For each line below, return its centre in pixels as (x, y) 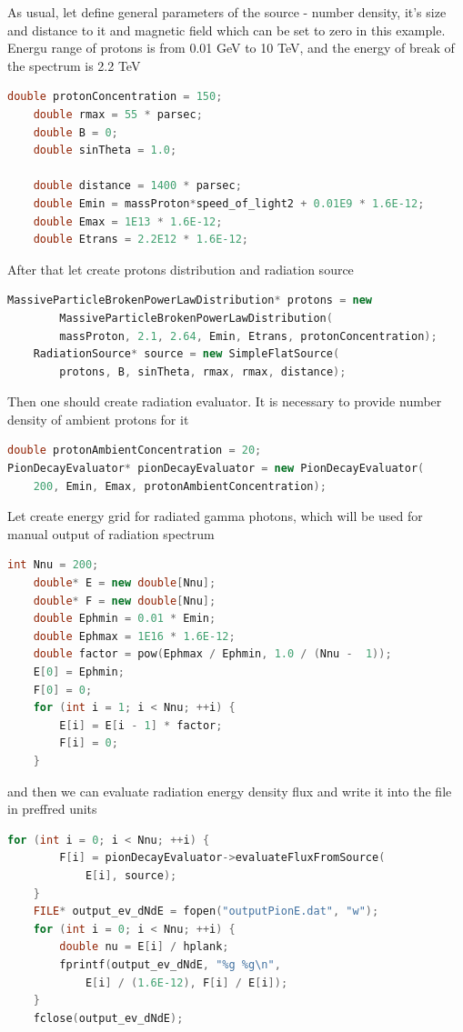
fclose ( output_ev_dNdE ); (108, 1018)
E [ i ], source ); (131, 875)
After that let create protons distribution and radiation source (181, 269)
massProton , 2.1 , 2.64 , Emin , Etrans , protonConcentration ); (248, 336)
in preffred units (52, 809)
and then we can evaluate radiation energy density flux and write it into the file (230, 791)
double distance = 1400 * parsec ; (137, 186)
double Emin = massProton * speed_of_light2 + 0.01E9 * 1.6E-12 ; (229, 203)
